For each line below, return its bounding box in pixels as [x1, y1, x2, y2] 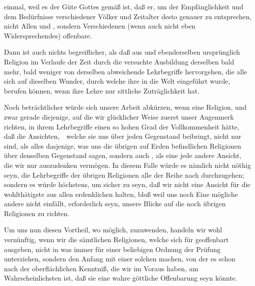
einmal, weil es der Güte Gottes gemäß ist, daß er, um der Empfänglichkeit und [4, 1, 244, 11]
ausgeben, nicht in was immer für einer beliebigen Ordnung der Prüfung [4, 244, 221, 254]
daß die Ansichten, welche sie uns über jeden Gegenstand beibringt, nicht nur [4, 131, 242, 141]
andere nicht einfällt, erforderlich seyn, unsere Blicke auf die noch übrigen [4, 198, 226, 209]
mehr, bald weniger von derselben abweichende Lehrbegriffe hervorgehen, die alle [4, 66, 247, 76]
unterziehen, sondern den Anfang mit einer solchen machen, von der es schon [4, 254, 236, 264]
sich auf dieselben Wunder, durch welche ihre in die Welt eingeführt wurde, [4, 76, 230, 86]
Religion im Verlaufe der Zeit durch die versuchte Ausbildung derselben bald [4, 56, 234, 66]
